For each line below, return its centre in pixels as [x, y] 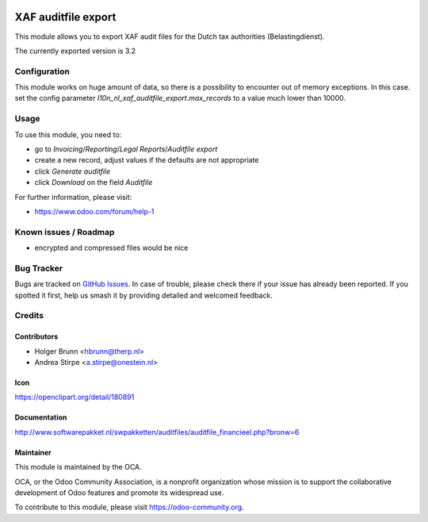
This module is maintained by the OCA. [78, 467]
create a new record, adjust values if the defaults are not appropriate [147, 160]
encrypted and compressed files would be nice [111, 248]
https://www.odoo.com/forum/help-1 [94, 211]
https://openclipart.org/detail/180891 [75, 397]
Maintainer [33, 452]
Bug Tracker [39, 268]
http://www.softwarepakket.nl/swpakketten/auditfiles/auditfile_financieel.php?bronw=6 [157, 432]
